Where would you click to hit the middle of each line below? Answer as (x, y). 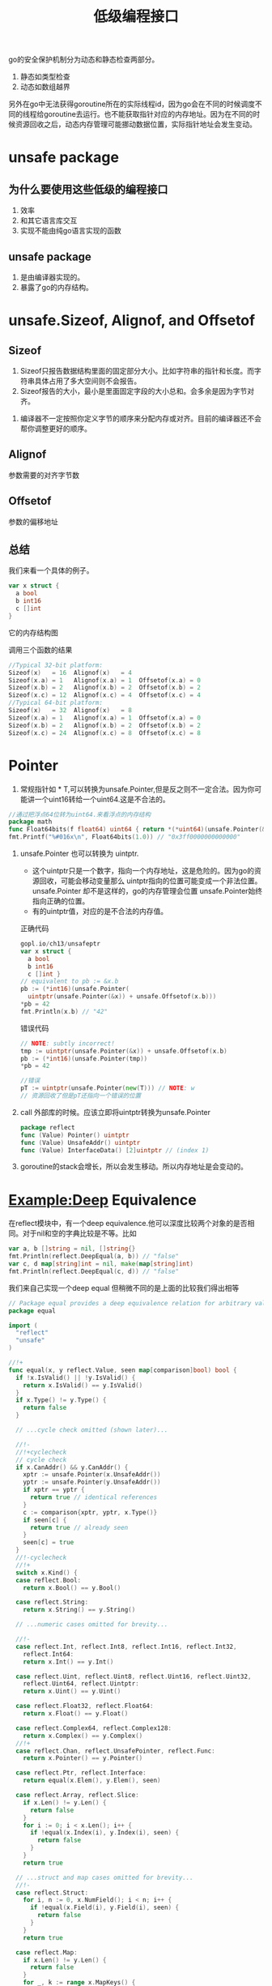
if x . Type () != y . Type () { (61, 1400)
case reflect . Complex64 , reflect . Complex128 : (94, 1728)
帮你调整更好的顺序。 (55, 429)
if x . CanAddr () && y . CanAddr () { (72, 1467)
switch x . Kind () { (47, 1573)
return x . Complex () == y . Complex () (83, 1736)
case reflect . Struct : (52, 1893)
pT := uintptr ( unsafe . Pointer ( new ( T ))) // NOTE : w (107, 1088)
